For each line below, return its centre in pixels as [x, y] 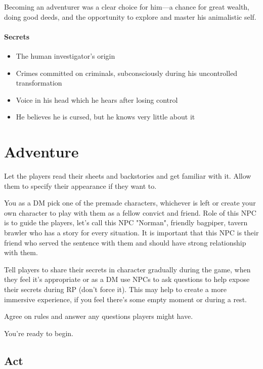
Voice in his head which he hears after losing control [97, 99]
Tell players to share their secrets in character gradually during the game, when [127, 269]
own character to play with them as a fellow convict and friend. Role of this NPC [130, 212]
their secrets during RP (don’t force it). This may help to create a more [115, 289]
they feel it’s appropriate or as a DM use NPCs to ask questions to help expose [127, 279]
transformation [39, 83]
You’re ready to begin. [39, 333]
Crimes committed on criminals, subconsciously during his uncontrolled [127, 73]
